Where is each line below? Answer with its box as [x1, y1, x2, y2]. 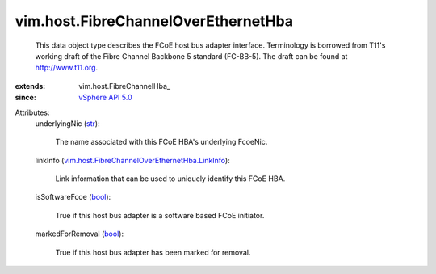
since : [15, 93, 36, 103]
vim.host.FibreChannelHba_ [78, 81, 171, 91]
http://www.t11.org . [35, 63, 99, 73]
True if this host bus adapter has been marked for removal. [55, 247, 251, 257]
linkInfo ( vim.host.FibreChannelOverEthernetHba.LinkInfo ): [35, 155, 230, 165]
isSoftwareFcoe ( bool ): [35, 192, 111, 202]
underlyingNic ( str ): [35, 118, 100, 129]
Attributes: [15, 107, 50, 117]
